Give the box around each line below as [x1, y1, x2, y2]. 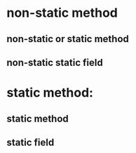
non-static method [6, 5, 118, 21]
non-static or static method [6, 33, 129, 45]
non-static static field [6, 56, 103, 68]
